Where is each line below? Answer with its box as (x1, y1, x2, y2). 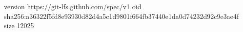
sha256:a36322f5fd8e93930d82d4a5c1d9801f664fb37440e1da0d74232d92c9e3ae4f (4, 11, 239, 21)
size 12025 (4, 20, 34, 31)
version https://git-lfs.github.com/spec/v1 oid (4, 1, 142, 11)
